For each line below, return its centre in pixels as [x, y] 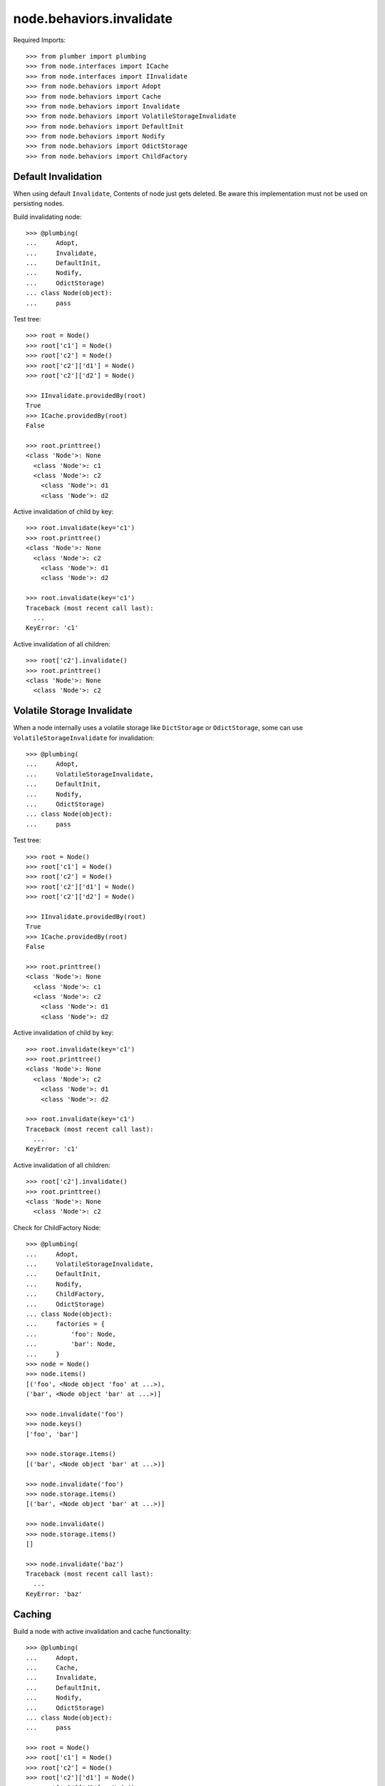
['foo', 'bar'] [52, 1434]
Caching [32, 1614]
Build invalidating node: [47, 216]
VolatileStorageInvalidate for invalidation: [84, 738]
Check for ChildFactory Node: [57, 1227]
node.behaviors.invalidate [93, 19]
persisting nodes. [38, 204]
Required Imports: [40, 40]
